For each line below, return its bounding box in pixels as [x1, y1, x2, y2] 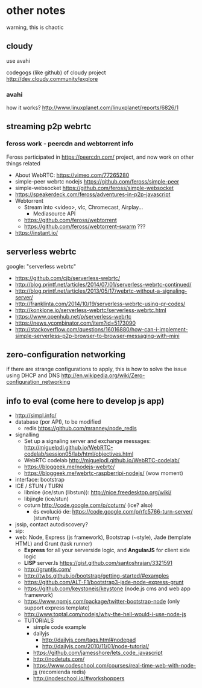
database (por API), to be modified [14, 418, 101, 425]
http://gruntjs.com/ [24, 565, 71, 573]
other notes [6, 4, 66, 18]
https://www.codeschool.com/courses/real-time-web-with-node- [33, 662, 197, 669]
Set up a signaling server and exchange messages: [24, 438, 151, 445]
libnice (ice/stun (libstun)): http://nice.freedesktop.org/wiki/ [24, 489, 172, 496]
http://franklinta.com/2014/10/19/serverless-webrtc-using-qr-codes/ [14, 300, 186, 307]
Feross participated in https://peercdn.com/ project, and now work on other [6, 153, 194, 161]
